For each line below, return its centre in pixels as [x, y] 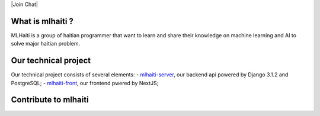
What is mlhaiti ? [42, 21]
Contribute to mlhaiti [50, 100]
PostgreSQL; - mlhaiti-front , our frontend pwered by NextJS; [85, 83]
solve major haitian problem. [46, 44]
